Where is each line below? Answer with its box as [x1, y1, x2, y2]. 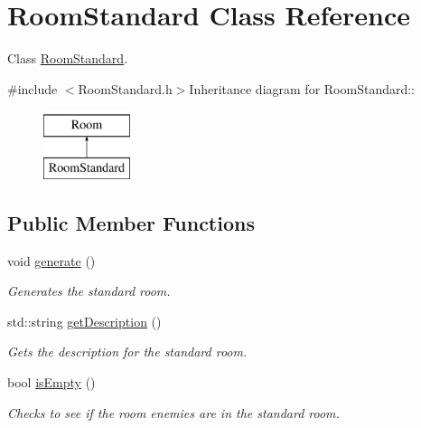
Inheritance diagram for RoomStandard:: [189, 79, 416, 98]
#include [7, 79, 58, 98]
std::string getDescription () [7, 311, 162, 330]
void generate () [7, 251, 96, 270]
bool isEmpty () [7, 373, 96, 392]
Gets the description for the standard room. [7, 342, 248, 361]
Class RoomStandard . [7, 49, 128, 68]
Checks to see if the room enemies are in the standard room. [7, 403, 340, 422]
